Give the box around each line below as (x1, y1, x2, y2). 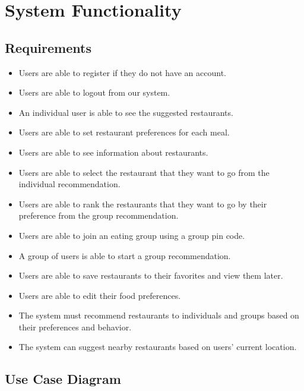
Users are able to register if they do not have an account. (18, 66, 226, 78)
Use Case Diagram (5, 370, 121, 388)
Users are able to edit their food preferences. (18, 289, 181, 301)
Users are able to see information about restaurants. (18, 146, 208, 158)
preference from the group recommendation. (18, 209, 179, 222)
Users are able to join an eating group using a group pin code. (18, 229, 245, 241)
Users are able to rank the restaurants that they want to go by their (18, 197, 267, 210)
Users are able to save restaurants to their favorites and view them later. (18, 269, 283, 282)
